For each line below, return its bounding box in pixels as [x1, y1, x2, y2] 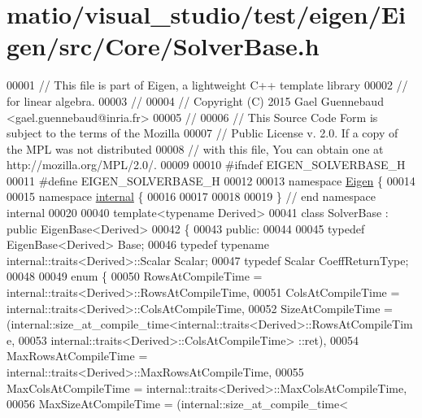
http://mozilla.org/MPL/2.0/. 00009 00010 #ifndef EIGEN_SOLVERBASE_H [7, 156, 406, 173]
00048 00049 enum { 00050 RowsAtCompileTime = [7, 268, 263, 285]
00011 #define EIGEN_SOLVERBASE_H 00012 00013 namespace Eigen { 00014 [7, 172, 415, 189]
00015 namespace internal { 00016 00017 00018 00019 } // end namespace [7, 188, 376, 205]
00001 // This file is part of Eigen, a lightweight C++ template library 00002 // [7, 76, 408, 94]
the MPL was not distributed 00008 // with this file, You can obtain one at [7, 140, 384, 157]
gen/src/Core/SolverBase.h [7, 29, 320, 63]
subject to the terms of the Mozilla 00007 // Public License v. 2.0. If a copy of [7, 124, 398, 142]
